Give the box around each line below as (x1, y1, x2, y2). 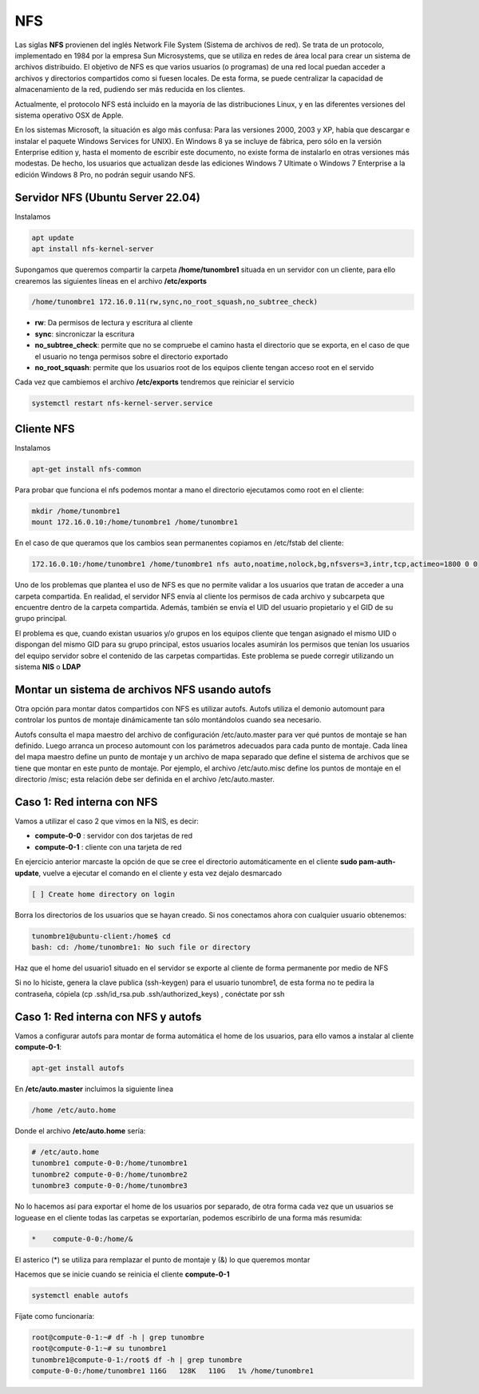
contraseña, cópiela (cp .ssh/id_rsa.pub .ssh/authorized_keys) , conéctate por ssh (14, 989, 285, 998)
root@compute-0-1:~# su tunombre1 (31, 1344, 167, 1353)
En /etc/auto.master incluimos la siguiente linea (14, 1084, 173, 1094)
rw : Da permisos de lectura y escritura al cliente (34, 318, 193, 328)
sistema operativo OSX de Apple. (14, 110, 124, 120)
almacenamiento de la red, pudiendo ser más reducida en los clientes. (14, 85, 246, 94)
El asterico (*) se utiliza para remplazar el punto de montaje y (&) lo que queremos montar (14, 1255, 311, 1265)
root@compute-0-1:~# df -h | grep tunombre (31, 1332, 205, 1342)
